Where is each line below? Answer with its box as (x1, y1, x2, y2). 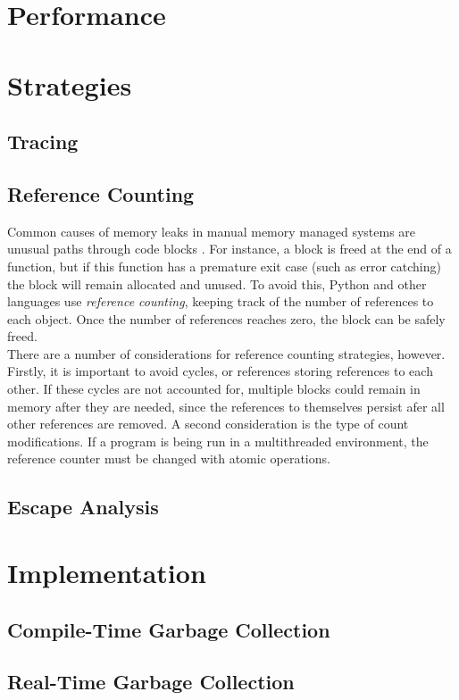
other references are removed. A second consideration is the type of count (7, 414, 409, 433)
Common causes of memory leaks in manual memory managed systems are (7, 221, 416, 240)
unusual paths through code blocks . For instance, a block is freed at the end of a (7, 239, 452, 258)
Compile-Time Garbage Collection (7, 615, 330, 643)
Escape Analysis (7, 493, 159, 521)
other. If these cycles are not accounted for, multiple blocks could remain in (7, 379, 421, 398)
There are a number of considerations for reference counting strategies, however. (7, 344, 446, 362)
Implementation (7, 554, 206, 591)
